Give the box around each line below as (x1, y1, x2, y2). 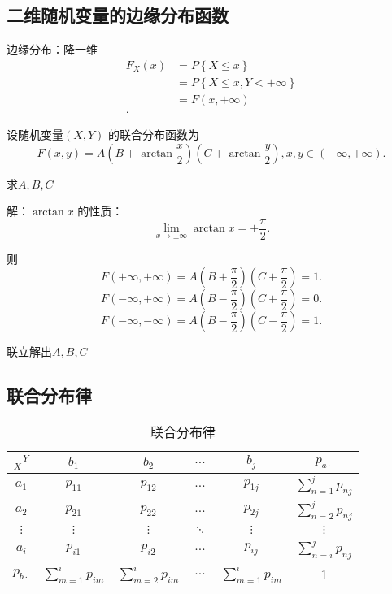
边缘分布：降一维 (7, 41, 98, 58)
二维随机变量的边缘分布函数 (7, 2, 229, 28)
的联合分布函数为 (108, 125, 200, 142)
